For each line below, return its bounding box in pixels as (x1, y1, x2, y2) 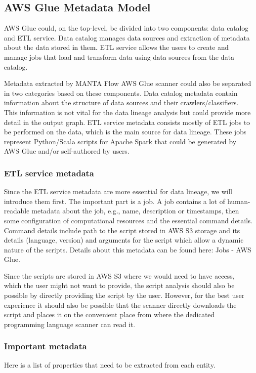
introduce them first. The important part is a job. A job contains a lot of (4, 196, 225, 206)
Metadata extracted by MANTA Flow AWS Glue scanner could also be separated (4, 78, 251, 88)
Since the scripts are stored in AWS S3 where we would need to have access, (4, 270, 235, 281)
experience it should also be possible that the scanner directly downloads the (4, 299, 237, 310)
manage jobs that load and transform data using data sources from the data (4, 51, 235, 62)
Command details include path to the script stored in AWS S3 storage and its (4, 225, 240, 235)
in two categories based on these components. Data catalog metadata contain (4, 87, 238, 98)
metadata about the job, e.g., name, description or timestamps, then (32, 206, 239, 216)
